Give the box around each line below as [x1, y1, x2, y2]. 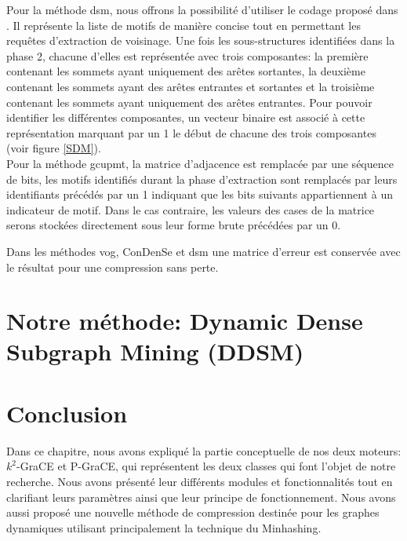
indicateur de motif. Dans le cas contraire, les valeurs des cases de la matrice [6, 201, 375, 217]
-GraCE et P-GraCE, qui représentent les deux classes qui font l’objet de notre [16, 458, 396, 474]
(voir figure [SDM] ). [6, 140, 101, 156]
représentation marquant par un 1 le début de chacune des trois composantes [6, 124, 376, 141]
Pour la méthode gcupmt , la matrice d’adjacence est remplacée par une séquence [6, 155, 394, 171]
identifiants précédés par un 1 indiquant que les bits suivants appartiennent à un [6, 186, 393, 203]
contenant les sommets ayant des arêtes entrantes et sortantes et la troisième [6, 78, 375, 94]
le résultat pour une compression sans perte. [6, 258, 219, 275]
